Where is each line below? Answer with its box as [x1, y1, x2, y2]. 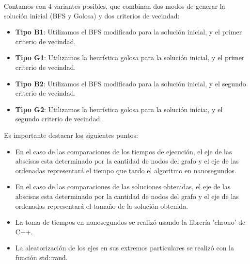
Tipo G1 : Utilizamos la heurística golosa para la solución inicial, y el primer [15, 52, 245, 63]
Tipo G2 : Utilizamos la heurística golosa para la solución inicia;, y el [15, 104, 223, 114]
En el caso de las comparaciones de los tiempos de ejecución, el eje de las [15, 146, 232, 156]
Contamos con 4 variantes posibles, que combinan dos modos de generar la [4, 1, 225, 11]
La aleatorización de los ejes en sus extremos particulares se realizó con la [15, 243, 234, 253]
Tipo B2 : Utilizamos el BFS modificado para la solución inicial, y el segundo [15, 78, 246, 88]
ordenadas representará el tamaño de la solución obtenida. [15, 200, 188, 211]
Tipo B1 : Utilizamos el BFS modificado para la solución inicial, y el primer [15, 27, 242, 37]
